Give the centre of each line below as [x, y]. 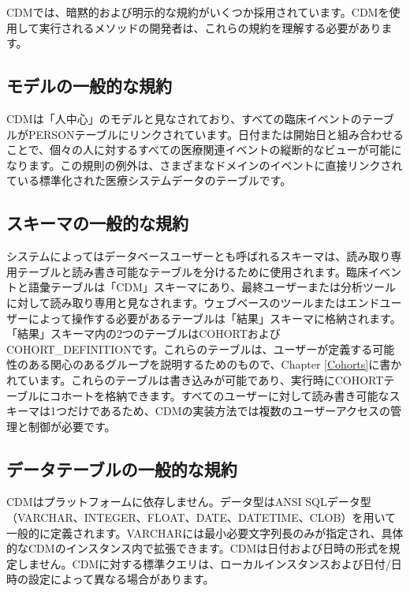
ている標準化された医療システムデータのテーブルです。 [149, 180]
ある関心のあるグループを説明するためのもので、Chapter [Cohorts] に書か [215, 364]
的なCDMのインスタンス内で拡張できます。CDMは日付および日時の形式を [198, 548]
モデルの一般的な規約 [89, 86]
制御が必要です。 [72, 426]
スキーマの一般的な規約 [97, 223]
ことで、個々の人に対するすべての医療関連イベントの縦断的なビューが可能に [204, 150]
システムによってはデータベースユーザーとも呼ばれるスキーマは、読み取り [199, 256]
